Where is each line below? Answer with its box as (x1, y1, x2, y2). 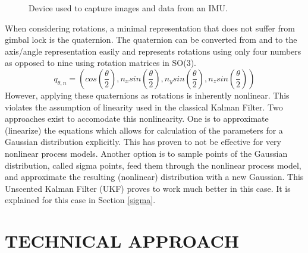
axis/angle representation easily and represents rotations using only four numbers (5, 45, 301, 57)
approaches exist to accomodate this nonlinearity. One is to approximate (5, 112, 269, 125)
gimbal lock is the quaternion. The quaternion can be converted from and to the (5, 33, 297, 46)
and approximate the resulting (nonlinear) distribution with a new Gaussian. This (5, 170, 304, 183)
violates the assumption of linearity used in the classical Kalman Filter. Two (5, 100, 283, 113)
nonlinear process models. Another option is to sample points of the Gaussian (5, 147, 288, 159)
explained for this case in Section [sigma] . (5, 194, 156, 206)
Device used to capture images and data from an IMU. (29, 2, 228, 14)
